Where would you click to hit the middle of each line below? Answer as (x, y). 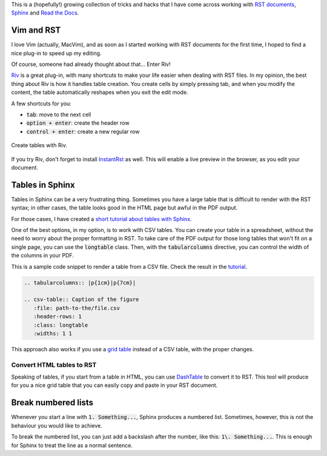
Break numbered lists (52, 403)
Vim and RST (36, 30)
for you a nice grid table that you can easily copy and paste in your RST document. (114, 385)
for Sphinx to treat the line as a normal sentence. (72, 445)
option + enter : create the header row (78, 123)
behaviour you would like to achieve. (57, 425)
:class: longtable (61, 325)
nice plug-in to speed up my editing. (56, 53)
